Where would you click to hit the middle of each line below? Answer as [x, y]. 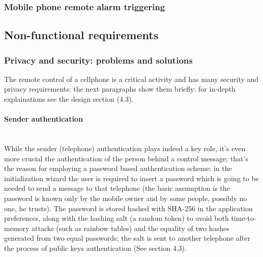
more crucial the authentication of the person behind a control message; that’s [126, 158]
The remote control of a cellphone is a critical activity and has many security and [131, 79]
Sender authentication [43, 119]
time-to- [244, 218]
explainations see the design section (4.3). [69, 99]
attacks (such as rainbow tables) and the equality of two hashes [130, 228]
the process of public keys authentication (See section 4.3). [95, 248]
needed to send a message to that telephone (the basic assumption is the [117, 188]
